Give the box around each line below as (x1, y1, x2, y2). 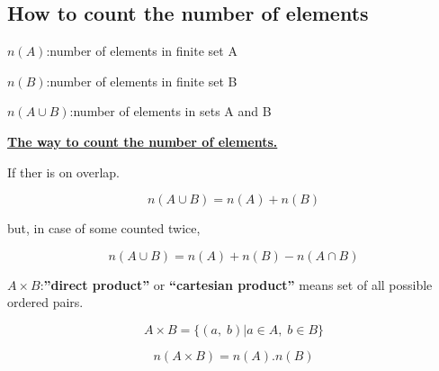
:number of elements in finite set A (46, 41, 237, 60)
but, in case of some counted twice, (7, 219, 201, 238)
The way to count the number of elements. (7, 131, 278, 150)
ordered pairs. (7, 293, 84, 312)
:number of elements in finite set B (46, 71, 237, 90)
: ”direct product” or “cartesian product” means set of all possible (40, 275, 433, 294)
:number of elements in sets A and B (69, 102, 272, 121)
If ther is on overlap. (7, 162, 120, 181)
